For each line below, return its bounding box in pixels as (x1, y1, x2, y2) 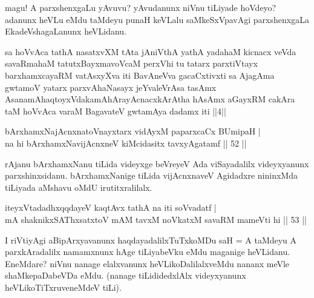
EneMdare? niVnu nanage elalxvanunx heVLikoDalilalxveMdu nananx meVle (5, 257, 290, 270)
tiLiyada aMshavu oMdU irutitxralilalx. (5, 180, 152, 193)
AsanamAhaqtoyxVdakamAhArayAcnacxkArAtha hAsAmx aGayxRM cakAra (5, 93, 295, 105)
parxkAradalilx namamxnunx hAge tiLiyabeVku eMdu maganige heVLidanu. (5, 245, 290, 258)
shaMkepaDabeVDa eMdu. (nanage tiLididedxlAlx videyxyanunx (5, 269, 246, 282)
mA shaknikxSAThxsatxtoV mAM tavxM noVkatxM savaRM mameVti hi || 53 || (5, 213, 307, 225)
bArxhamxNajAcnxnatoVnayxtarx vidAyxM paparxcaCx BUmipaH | (5, 125, 261, 137)
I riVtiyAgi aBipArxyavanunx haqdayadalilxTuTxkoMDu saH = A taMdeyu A (5, 233, 297, 246)
